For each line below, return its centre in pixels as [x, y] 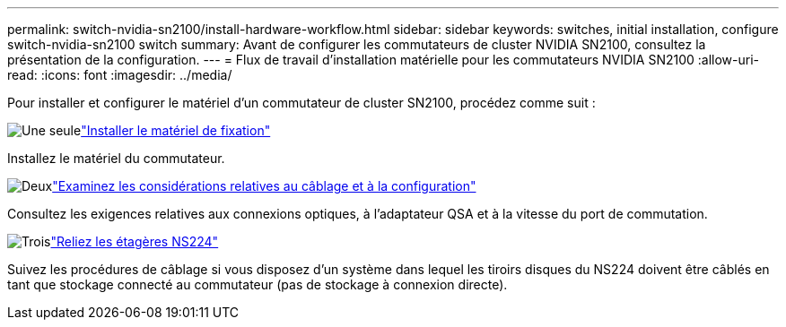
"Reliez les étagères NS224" [135, 241]
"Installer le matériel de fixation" [176, 130]
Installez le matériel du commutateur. [116, 158]
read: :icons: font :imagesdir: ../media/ [120, 75]
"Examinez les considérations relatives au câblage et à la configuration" [264, 186]
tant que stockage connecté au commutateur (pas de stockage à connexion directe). [258, 284]
